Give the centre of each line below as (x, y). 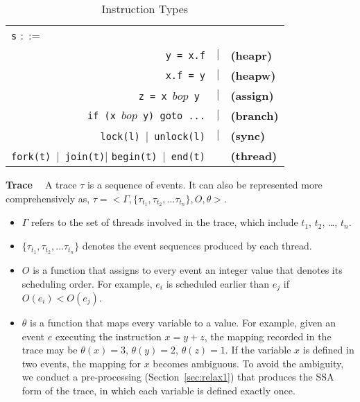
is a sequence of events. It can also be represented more (205, 184)
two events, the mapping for (82, 363)
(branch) (255, 115)
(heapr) (251, 55)
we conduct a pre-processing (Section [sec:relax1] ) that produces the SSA (178, 377)
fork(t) (31, 157)
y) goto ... (174, 115)
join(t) (85, 157)
